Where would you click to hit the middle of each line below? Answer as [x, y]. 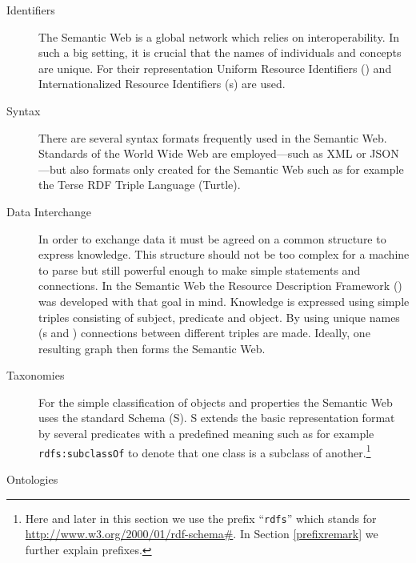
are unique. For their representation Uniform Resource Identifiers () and [215, 68]
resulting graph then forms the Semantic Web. [152, 348]
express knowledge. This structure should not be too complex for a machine [224, 254]
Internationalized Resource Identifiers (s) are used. [162, 84]
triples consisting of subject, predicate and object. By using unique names [219, 317]
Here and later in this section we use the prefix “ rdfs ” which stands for [201, 518]
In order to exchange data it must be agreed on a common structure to [212, 238]
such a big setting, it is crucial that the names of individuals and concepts [220, 52]
